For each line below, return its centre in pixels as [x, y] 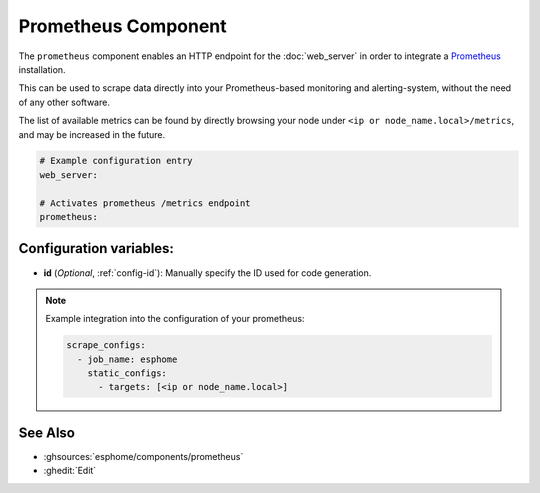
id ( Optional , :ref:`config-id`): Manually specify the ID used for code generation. [207, 272]
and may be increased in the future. [92, 134]
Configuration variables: [96, 248]
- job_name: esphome [127, 359]
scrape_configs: [106, 345]
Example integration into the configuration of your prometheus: [175, 319]
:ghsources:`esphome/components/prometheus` [143, 456]
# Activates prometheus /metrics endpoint [145, 203]
